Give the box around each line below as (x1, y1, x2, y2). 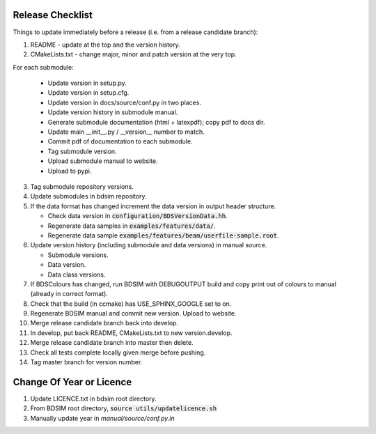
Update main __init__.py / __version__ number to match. (47, 127, 205, 136)
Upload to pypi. (47, 166, 92, 175)
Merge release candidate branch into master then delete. (30, 339, 194, 347)
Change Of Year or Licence (13, 376, 132, 388)
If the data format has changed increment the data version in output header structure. (30, 202, 276, 210)
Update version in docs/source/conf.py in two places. (47, 98, 202, 107)
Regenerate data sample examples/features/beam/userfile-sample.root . (47, 231, 279, 240)
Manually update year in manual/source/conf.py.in (30, 414, 175, 422)
